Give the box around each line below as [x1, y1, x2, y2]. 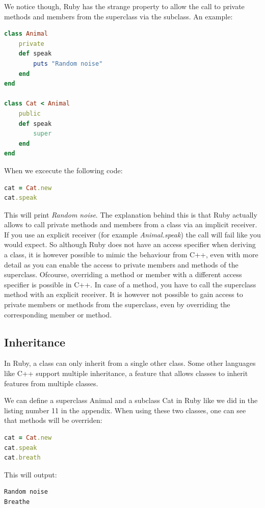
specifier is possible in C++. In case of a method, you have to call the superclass [4, 279, 256, 289]
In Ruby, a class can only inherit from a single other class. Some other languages [4, 358, 256, 368]
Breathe [4, 498, 30, 505]
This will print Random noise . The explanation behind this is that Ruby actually [4, 209, 257, 220]
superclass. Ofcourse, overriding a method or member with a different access [4, 269, 242, 280]
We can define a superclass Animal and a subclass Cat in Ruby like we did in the [4, 395, 258, 406]
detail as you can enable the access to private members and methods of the [4, 259, 238, 270]
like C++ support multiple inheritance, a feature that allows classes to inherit [4, 368, 248, 379]
